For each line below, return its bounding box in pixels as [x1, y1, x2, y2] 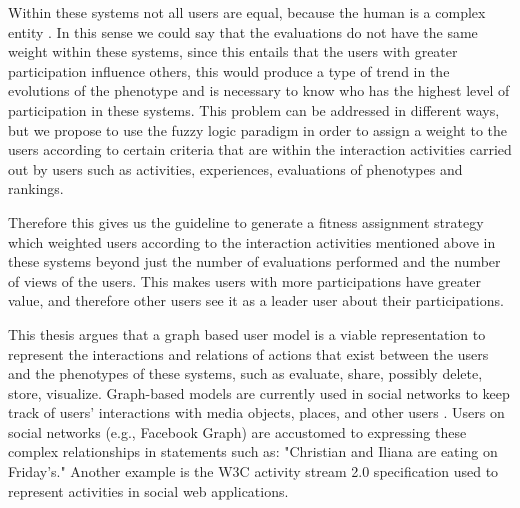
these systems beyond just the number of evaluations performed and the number [8, 251, 501, 272]
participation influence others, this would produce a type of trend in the [8, 60, 450, 81]
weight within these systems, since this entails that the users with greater [8, 41, 458, 62]
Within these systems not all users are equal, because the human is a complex [8, 2, 486, 22]
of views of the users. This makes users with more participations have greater [8, 270, 481, 291]
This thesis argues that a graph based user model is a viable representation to [8, 323, 486, 344]
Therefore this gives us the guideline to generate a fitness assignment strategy [8, 211, 484, 232]
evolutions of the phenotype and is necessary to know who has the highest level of [8, 80, 510, 101]
